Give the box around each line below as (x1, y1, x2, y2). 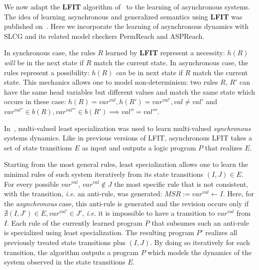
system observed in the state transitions (4, 257, 126, 267)
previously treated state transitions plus (4, 237, 126, 248)
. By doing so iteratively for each (150, 237, 250, 248)
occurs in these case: (4, 96, 66, 107)
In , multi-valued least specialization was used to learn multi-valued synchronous (4, 123, 251, 133)
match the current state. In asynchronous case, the (93, 57, 249, 67)
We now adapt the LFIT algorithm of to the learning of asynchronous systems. (4, 1, 251, 11)
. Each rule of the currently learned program (7, 217, 143, 228)
